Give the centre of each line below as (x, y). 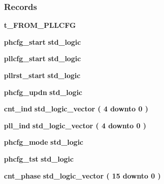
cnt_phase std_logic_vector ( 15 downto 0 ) (82, 175)
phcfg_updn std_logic (43, 92)
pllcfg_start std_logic (43, 58)
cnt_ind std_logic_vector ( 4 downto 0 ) (76, 109)
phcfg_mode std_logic (44, 142)
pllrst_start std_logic (42, 75)
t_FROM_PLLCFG (40, 25)
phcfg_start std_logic (43, 42)
